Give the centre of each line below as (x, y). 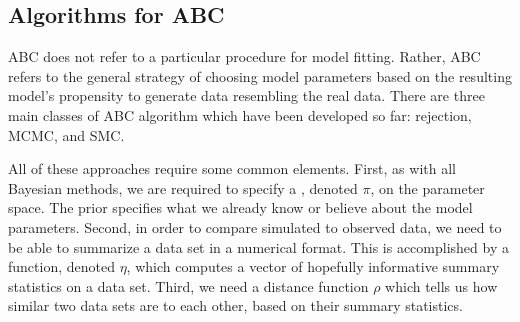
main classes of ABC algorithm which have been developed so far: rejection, (240, 114)
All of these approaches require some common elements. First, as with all (232, 168)
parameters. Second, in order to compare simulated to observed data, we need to (255, 226)
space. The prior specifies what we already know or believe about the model (240, 207)
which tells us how (441, 285)
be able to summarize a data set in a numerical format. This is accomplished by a (258, 246)
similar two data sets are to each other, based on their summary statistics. (235, 305)
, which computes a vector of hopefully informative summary (313, 266)
